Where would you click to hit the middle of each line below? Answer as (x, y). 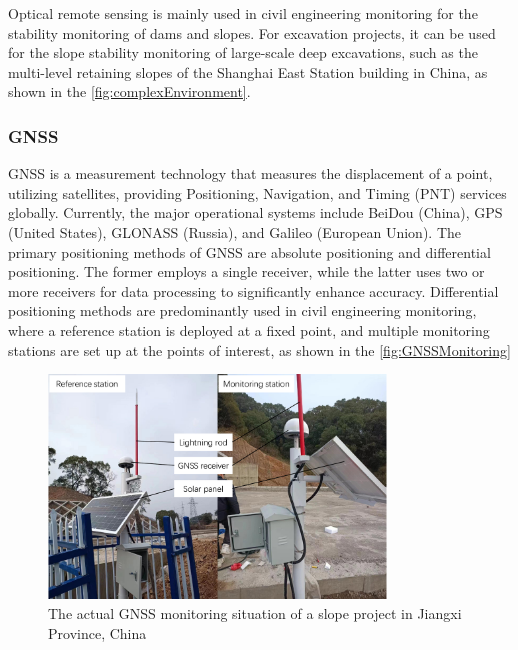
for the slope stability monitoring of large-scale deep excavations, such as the (243, 52)
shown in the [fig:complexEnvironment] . (129, 91)
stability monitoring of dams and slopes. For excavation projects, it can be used (252, 32)
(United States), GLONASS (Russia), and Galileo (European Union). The (234, 231)
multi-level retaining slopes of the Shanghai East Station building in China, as (248, 71)
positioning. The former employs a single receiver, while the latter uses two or (246, 271)
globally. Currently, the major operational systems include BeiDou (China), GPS (255, 212)
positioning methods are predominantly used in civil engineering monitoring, (242, 310)
